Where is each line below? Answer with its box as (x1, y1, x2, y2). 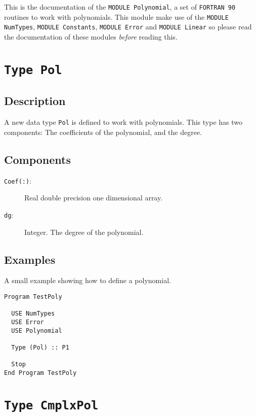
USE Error (11, 318, 44, 326)
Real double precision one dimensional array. (24, 192, 163, 203)
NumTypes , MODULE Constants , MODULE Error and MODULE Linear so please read (4, 21, 252, 32)
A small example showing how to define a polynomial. (4, 275, 171, 286)
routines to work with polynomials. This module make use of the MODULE (4, 11, 229, 22)
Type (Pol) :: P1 (11, 343, 69, 351)
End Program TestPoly (4, 369, 77, 376)
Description (4, 93, 66, 109)
